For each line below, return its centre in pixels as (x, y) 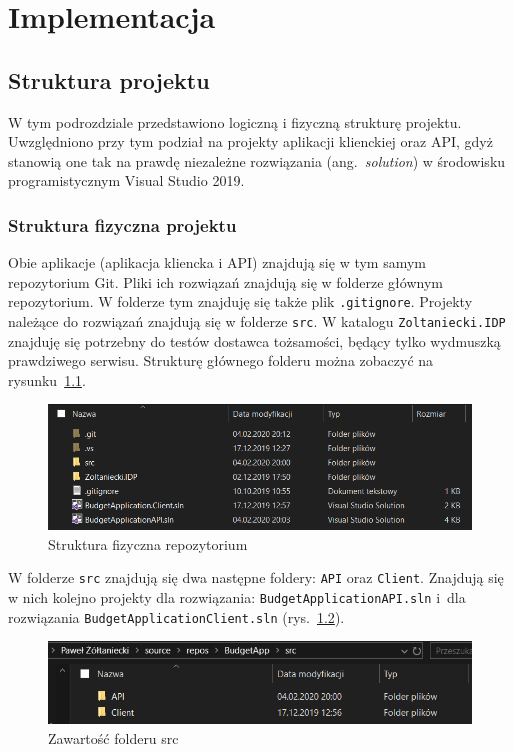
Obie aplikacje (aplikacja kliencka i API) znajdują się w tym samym (217, 262)
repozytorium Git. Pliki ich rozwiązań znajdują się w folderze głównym (225, 281)
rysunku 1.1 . (47, 379)
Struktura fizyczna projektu (122, 224)
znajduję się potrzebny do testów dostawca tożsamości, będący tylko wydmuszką (254, 340)
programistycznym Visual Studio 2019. (126, 180)
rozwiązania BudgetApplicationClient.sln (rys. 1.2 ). (176, 616)
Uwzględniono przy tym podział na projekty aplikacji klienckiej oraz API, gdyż (250, 141)
